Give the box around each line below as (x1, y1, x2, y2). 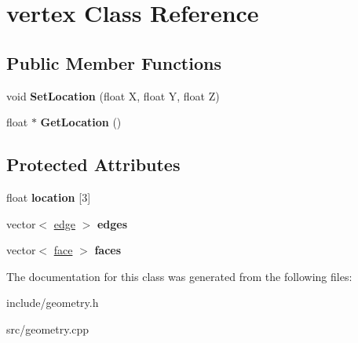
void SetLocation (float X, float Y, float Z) (6, 87, 220, 104)
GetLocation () (40, 114, 122, 130)
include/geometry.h (6, 294, 99, 311)
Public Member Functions (6, 50, 221, 75)
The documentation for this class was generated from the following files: (6, 268, 353, 284)
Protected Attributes (6, 152, 181, 177)
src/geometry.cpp (6, 320, 89, 337)
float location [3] (6, 188, 91, 205)
